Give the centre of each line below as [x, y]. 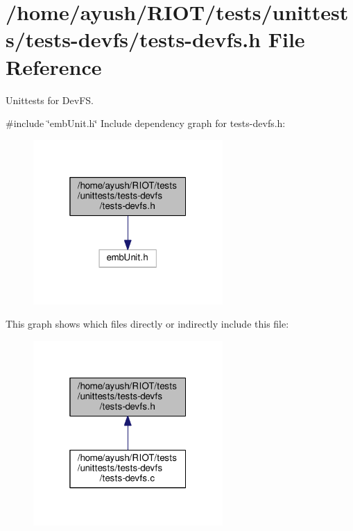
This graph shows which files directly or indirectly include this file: [147, 324]
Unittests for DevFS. [50, 100]
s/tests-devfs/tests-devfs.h [133, 39]
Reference [54, 66]
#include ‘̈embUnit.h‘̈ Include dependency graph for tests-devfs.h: [146, 123]
